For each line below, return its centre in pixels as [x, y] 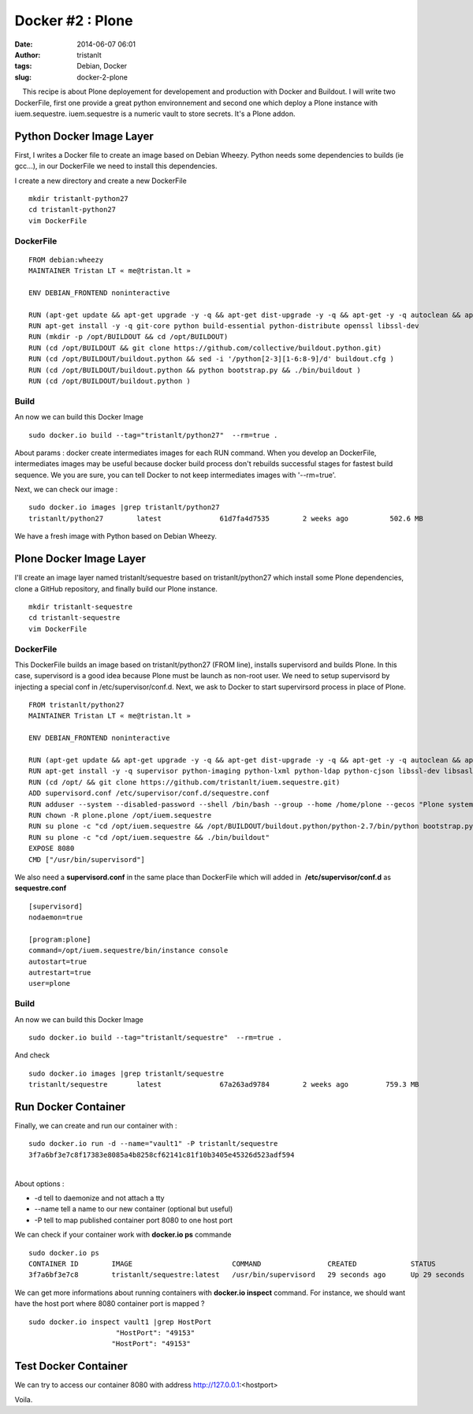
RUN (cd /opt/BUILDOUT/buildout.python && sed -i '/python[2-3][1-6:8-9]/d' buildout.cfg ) [211, 359]
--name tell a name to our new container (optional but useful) [134, 1209]
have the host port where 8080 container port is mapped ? [110, 1304]
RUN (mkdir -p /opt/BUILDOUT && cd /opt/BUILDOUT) [128, 337]
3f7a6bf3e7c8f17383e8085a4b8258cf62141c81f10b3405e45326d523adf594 [162, 1155]
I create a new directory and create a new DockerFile [101, 181]
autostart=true [58, 961]
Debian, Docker [102, 66]
